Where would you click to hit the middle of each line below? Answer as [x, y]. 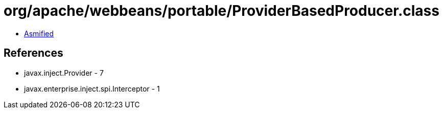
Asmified [39, 33]
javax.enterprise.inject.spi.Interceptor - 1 [92, 88]
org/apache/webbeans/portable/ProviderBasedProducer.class [221, 11]
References [33, 53]
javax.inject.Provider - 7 [64, 73]
